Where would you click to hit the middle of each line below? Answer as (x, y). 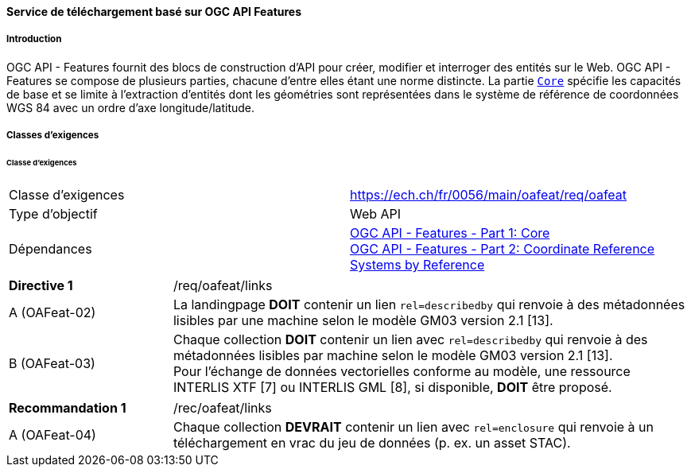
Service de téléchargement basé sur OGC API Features (154, 12)
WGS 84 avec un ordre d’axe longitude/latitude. (131, 107)
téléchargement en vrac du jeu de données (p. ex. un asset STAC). (372, 442)
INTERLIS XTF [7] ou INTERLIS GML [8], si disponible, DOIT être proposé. (392, 387)
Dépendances (50, 248)
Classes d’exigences (53, 136)
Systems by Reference (417, 264)
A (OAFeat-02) (52, 312)
